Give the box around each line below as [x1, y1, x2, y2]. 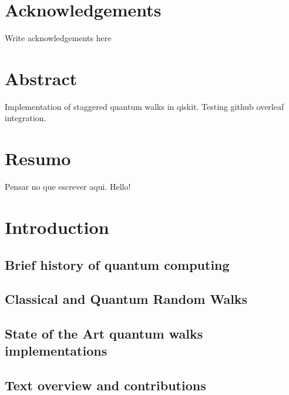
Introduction [5, 215, 109, 239]
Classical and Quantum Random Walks [5, 290, 248, 308]
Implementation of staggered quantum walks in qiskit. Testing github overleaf [5, 100, 284, 112]
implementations [5, 342, 107, 360]
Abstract [5, 66, 78, 90]
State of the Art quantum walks [5, 324, 203, 343]
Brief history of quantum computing [5, 255, 230, 273]
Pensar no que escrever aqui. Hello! [5, 180, 131, 193]
